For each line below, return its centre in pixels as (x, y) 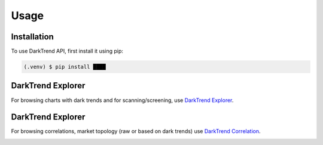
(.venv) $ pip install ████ (65, 67)
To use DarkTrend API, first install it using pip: (67, 51)
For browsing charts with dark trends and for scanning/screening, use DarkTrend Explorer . (122, 100)
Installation (32, 37)
